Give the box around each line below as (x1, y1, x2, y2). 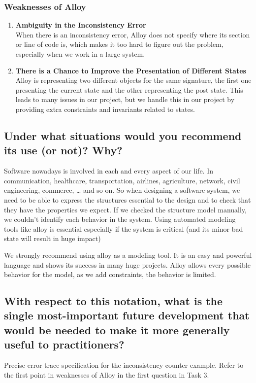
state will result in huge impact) (4, 233, 101, 244)
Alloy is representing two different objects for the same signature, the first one (15, 75, 252, 85)
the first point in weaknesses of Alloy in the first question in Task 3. (4, 369, 209, 380)
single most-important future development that (4, 308, 250, 323)
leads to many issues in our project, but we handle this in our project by (15, 94, 235, 104)
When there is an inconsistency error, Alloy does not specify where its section (15, 29, 250, 39)
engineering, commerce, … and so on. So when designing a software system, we (4, 185, 240, 195)
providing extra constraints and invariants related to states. (15, 104, 195, 114)
